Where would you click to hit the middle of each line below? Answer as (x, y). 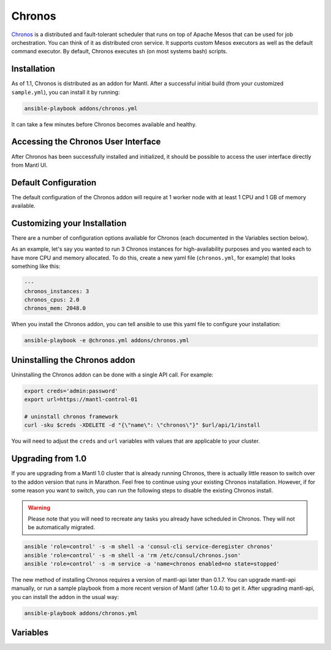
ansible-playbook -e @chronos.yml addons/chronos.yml (107, 341)
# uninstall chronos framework (71, 417)
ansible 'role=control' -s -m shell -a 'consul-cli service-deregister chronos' (149, 547)
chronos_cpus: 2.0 (52, 300)
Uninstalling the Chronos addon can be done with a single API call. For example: (112, 375)
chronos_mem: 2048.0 (55, 308)
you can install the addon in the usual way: (65, 597)
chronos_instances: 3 (57, 291)
